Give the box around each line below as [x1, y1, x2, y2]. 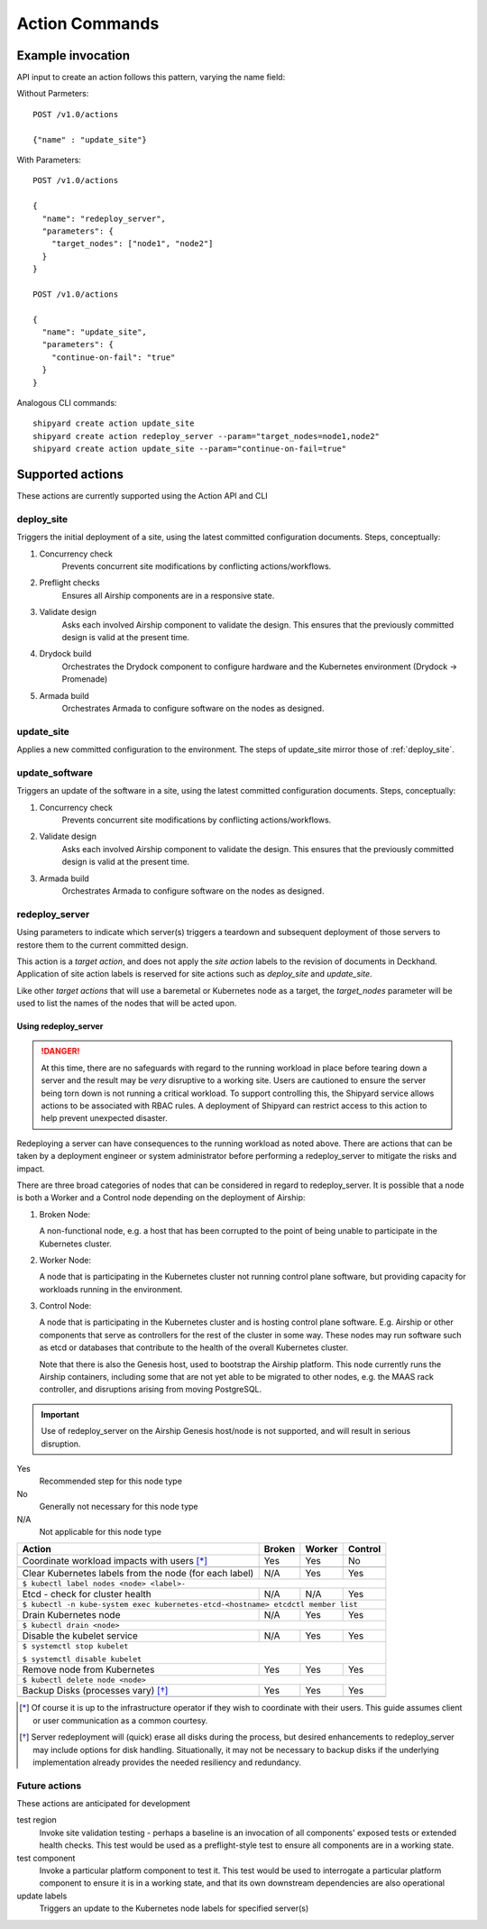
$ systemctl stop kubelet [22, 1641, 129, 1651]
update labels [16, 1890, 68, 1901]
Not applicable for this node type [39, 1526, 162, 1537]
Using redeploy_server [16, 1021, 104, 1032]
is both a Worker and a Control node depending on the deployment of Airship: [16, 1192, 306, 1203]
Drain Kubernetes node [22, 1609, 121, 1621]
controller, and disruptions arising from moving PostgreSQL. [39, 1384, 262, 1395]
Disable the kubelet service [22, 1630, 139, 1642]
